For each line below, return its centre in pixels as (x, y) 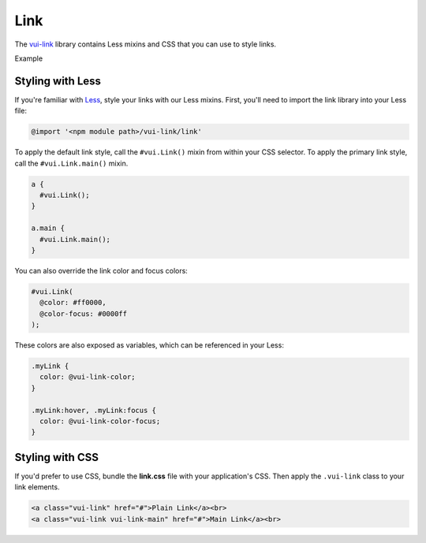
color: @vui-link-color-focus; (100, 421)
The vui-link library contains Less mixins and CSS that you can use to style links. (145, 44)
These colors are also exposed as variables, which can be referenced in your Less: (149, 345)
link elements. (37, 487)
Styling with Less (58, 81)
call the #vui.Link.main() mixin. (71, 163)
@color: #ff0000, (73, 303)
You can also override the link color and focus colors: (101, 270)
